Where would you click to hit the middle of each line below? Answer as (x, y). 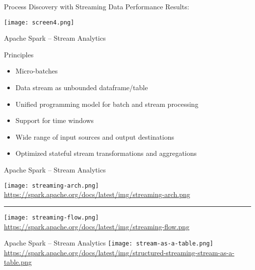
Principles (19, 54)
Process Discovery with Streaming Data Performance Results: (97, 6)
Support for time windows (55, 120)
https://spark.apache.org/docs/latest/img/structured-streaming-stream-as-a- (119, 252)
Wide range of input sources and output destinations (95, 136)
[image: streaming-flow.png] (51, 217)
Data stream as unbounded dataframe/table (82, 87)
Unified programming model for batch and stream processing (107, 104)
